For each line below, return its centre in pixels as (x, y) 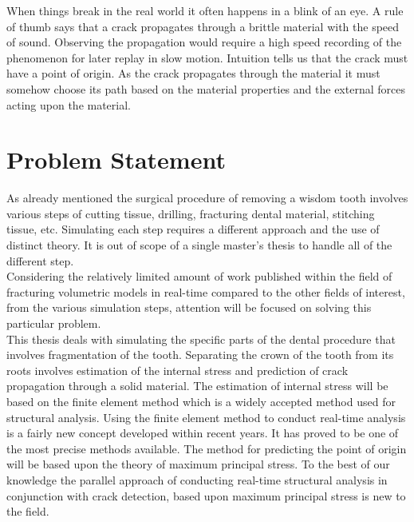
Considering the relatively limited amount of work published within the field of (199, 276)
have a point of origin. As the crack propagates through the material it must (193, 73)
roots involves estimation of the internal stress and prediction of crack (177, 370)
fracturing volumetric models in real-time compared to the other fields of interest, (206, 291)
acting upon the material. (69, 104)
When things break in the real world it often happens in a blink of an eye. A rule (205, 10)
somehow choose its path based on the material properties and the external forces (206, 88)
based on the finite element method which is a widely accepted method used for (201, 401)
